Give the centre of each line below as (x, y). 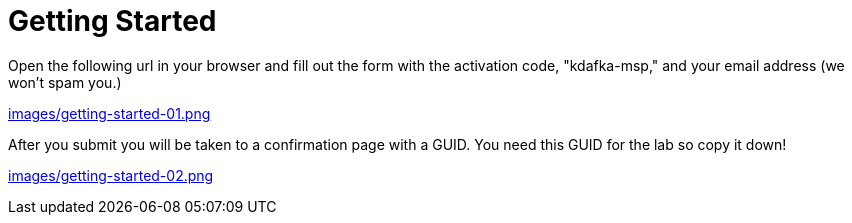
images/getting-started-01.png (109, 113)
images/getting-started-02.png (111, 175)
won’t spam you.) (65, 82)
